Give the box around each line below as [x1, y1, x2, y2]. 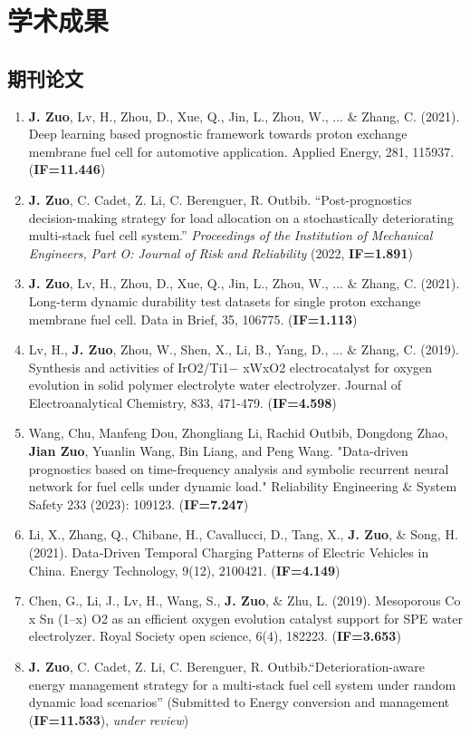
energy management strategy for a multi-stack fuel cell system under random [28, 674, 456, 693]
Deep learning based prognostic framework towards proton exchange [28, 124, 408, 143]
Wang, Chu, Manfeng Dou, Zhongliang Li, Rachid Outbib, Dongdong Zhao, [28, 423, 448, 442]
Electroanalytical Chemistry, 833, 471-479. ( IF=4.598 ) [28, 392, 337, 412]
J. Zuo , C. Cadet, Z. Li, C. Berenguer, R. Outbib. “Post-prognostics [28, 189, 412, 208]
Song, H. [410, 525, 458, 544]
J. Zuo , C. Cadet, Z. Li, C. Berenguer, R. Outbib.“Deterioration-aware [28, 657, 425, 676]
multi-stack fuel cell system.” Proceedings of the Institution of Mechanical [28, 226, 433, 245]
